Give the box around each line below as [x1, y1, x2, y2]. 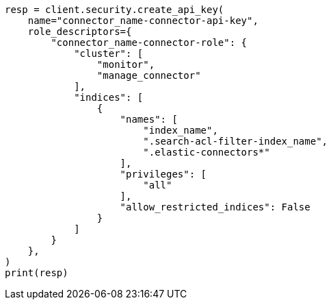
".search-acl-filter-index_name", [143, 136, 328, 147]
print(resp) [5, 267, 68, 278]
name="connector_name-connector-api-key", [27, 15, 259, 26]
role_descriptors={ [27, 26, 132, 37]
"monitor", [96, 59, 155, 70]
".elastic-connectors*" [143, 147, 270, 158]
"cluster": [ [74, 48, 144, 59]
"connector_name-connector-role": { [51, 37, 248, 48]
